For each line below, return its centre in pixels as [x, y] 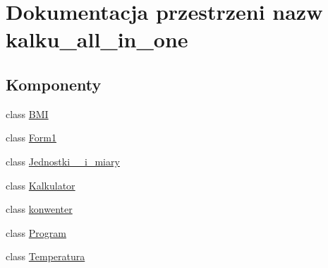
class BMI [27, 113]
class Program [36, 232]
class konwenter [39, 209]
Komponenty [54, 84]
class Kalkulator [41, 185]
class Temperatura [45, 256]
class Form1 [31, 138]
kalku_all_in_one [97, 39]
